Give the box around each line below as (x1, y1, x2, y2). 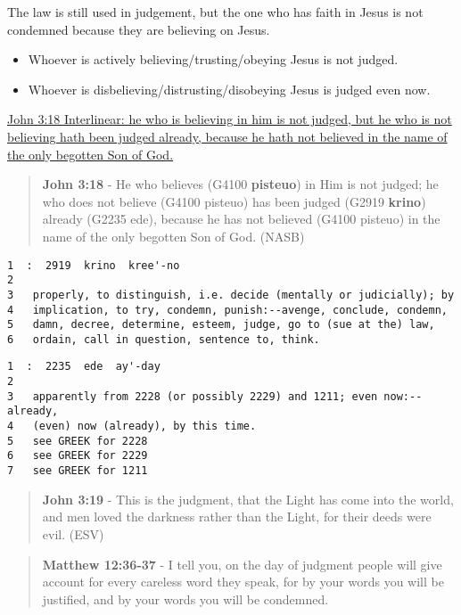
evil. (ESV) (42, 524, 104, 543)
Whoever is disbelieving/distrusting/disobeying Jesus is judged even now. (28, 79, 431, 98)
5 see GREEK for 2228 (7, 434, 148, 447)
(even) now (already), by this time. (32, 420, 257, 433)
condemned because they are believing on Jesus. (7, 20, 270, 38)
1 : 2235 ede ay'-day (7, 360, 161, 373)
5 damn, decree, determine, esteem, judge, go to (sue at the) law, (7, 318, 435, 332)
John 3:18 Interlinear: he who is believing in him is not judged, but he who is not (7, 110, 452, 128)
